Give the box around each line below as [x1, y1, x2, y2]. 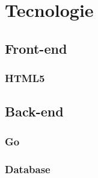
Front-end [5, 39, 67, 57]
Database [5, 161, 51, 176]
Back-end [5, 102, 64, 121]
